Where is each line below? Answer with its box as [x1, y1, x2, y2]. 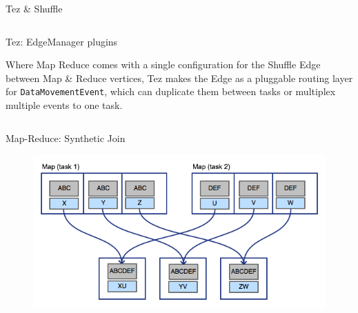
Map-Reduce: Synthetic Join [6, 130, 126, 145]
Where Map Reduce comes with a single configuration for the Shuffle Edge [6, 57, 321, 72]
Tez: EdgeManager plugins [6, 34, 118, 48]
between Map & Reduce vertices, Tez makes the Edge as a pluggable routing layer [6, 70, 353, 85]
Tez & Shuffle [6, 1, 63, 15]
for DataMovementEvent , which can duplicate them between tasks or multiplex [6, 84, 336, 99]
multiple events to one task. [6, 98, 123, 112]
